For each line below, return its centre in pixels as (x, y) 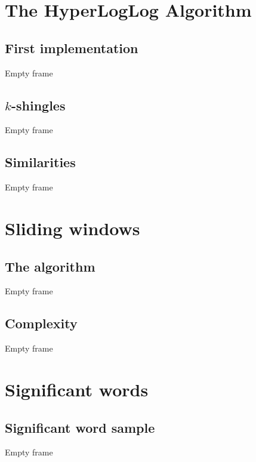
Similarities (40, 162)
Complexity (41, 323)
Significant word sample (80, 427)
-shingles (38, 105)
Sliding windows (73, 228)
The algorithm (50, 266)
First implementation (72, 47)
